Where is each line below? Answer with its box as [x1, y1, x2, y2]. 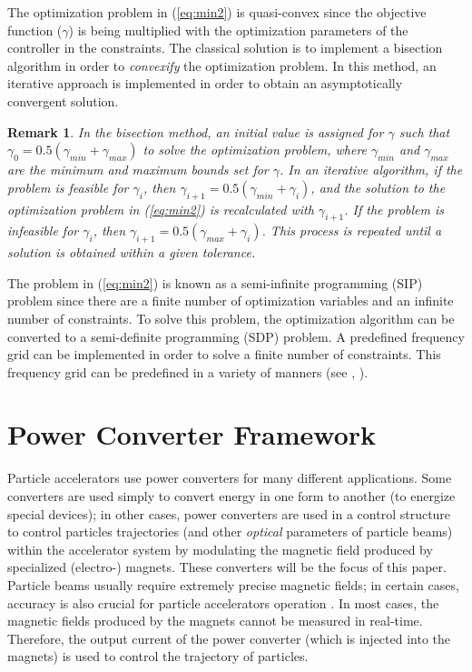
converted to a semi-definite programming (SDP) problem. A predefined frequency [7, 326, 465, 346]
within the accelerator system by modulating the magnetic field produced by [7, 539, 433, 558]
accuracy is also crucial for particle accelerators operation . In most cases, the [7, 593, 439, 612]
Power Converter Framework [7, 416, 377, 453]
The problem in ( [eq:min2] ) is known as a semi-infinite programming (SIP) [7, 273, 423, 292]
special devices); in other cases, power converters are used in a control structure [7, 504, 451, 523]
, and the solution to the [310, 177, 446, 196]
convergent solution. [7, 91, 119, 110]
